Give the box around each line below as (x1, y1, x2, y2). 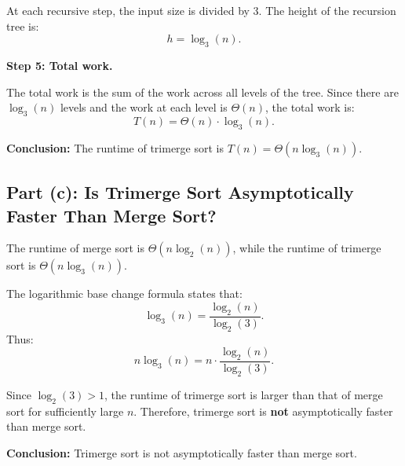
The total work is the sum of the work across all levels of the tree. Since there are (6, 83, 399, 100)
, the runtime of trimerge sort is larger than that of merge (104, 386, 383, 402)
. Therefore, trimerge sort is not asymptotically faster (133, 402, 393, 419)
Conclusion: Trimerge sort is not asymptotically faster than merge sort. (6, 444, 357, 460)
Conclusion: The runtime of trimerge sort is (6, 139, 224, 156)
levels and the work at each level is (60, 99, 228, 116)
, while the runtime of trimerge (232, 240, 381, 256)
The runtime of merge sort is (6, 240, 145, 256)
